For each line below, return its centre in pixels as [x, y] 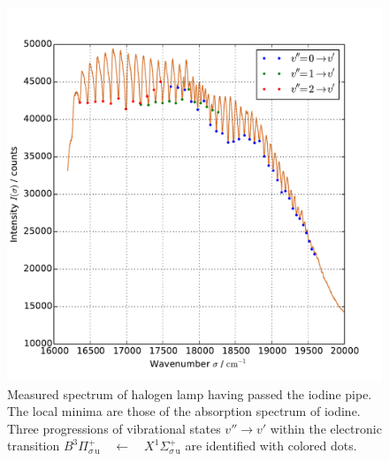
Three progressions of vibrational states [114, 428]
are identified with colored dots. [271, 446]
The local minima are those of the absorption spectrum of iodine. [184, 411]
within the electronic [326, 428]
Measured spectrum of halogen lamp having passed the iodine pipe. [190, 393]
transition [34, 446]
